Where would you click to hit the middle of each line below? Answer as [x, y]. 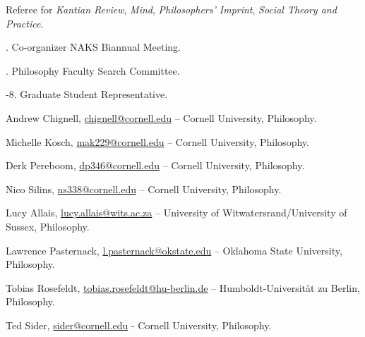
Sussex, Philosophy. [48, 226]
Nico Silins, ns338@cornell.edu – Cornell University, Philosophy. [144, 189]
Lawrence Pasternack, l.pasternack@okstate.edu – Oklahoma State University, [174, 250]
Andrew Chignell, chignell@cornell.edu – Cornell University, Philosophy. [161, 117]
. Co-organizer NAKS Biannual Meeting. [94, 47]
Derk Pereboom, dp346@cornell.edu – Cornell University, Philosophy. [155, 165]
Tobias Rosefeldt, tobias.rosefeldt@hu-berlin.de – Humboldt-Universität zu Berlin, [183, 287]
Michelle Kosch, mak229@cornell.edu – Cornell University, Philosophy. [157, 141]
